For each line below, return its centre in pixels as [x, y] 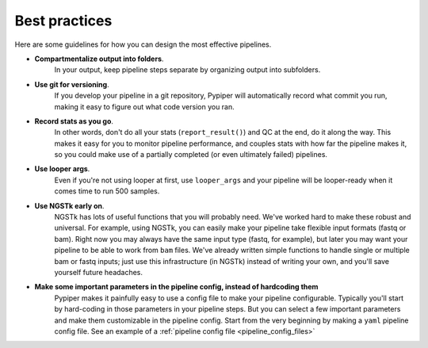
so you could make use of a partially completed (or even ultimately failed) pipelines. [191, 155]
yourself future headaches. [98, 272]
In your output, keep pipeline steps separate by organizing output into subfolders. [187, 70]
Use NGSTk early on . [69, 205]
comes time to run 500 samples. [107, 191]
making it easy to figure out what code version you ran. [145, 106]
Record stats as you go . [74, 121]
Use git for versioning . [72, 84]
